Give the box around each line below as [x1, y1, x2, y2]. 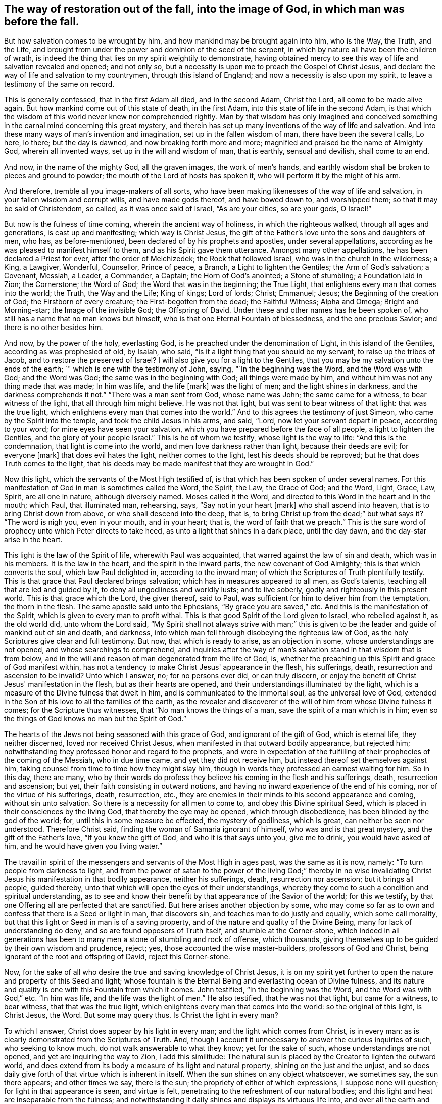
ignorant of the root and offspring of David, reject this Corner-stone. [4, 952, 230, 961]
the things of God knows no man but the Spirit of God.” [4, 714, 186, 723]
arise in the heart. [4, 535, 63, 544]
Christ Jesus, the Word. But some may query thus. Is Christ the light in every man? [4, 1011, 278, 1020]
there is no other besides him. [4, 323, 103, 332]
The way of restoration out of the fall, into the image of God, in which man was [4, 3, 405, 15]
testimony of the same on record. [4, 79, 115, 89]
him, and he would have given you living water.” [4, 842, 163, 851]
